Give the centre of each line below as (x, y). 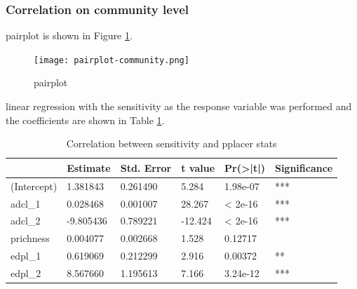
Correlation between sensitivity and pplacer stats (171, 143)
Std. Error (146, 167)
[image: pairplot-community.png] (112, 60)
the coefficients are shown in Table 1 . (85, 120)
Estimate (89, 167)
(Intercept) (34, 186)
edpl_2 (26, 273)
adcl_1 (26, 203)
